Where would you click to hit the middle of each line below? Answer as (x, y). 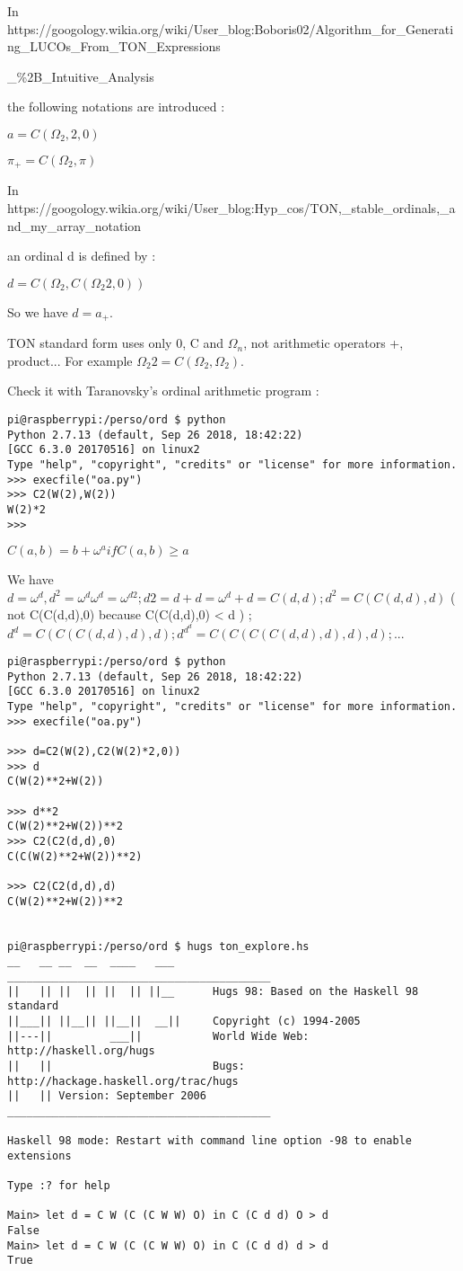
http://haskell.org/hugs (81, 1051)
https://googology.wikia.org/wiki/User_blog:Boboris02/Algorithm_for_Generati (231, 28)
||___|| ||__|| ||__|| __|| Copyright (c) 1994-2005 (184, 1021)
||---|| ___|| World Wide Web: (158, 1036)
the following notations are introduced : (116, 107)
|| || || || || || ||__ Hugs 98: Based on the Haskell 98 (213, 991)
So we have (38, 311)
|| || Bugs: (126, 1066)
